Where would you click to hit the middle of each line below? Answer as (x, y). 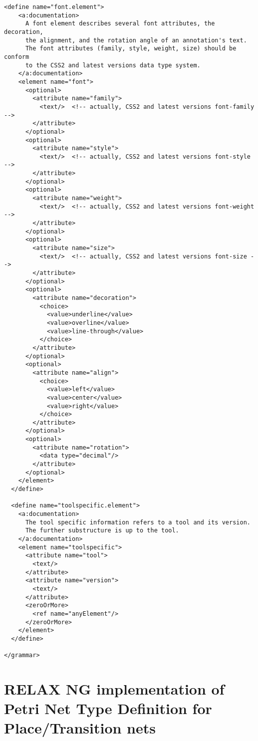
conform (17, 57)
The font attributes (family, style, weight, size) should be (131, 49)
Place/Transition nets (80, 728)
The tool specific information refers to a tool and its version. (138, 522)
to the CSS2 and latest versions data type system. (113, 65)
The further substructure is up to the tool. (102, 531)
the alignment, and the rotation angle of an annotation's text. (136, 40)
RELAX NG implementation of (114, 689)
